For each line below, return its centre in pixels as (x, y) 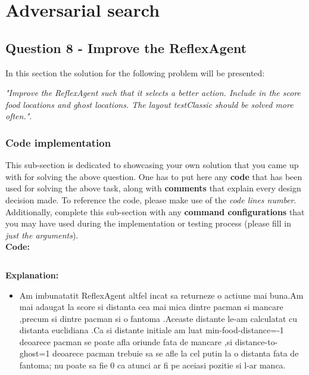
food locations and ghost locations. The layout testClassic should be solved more (149, 104)
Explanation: (32, 275)
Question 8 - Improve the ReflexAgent (126, 47)
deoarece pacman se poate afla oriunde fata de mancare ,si (126, 341)
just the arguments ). (42, 235)
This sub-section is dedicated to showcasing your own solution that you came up (152, 165)
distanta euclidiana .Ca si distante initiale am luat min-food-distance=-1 (152, 330)
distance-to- (256, 341)
